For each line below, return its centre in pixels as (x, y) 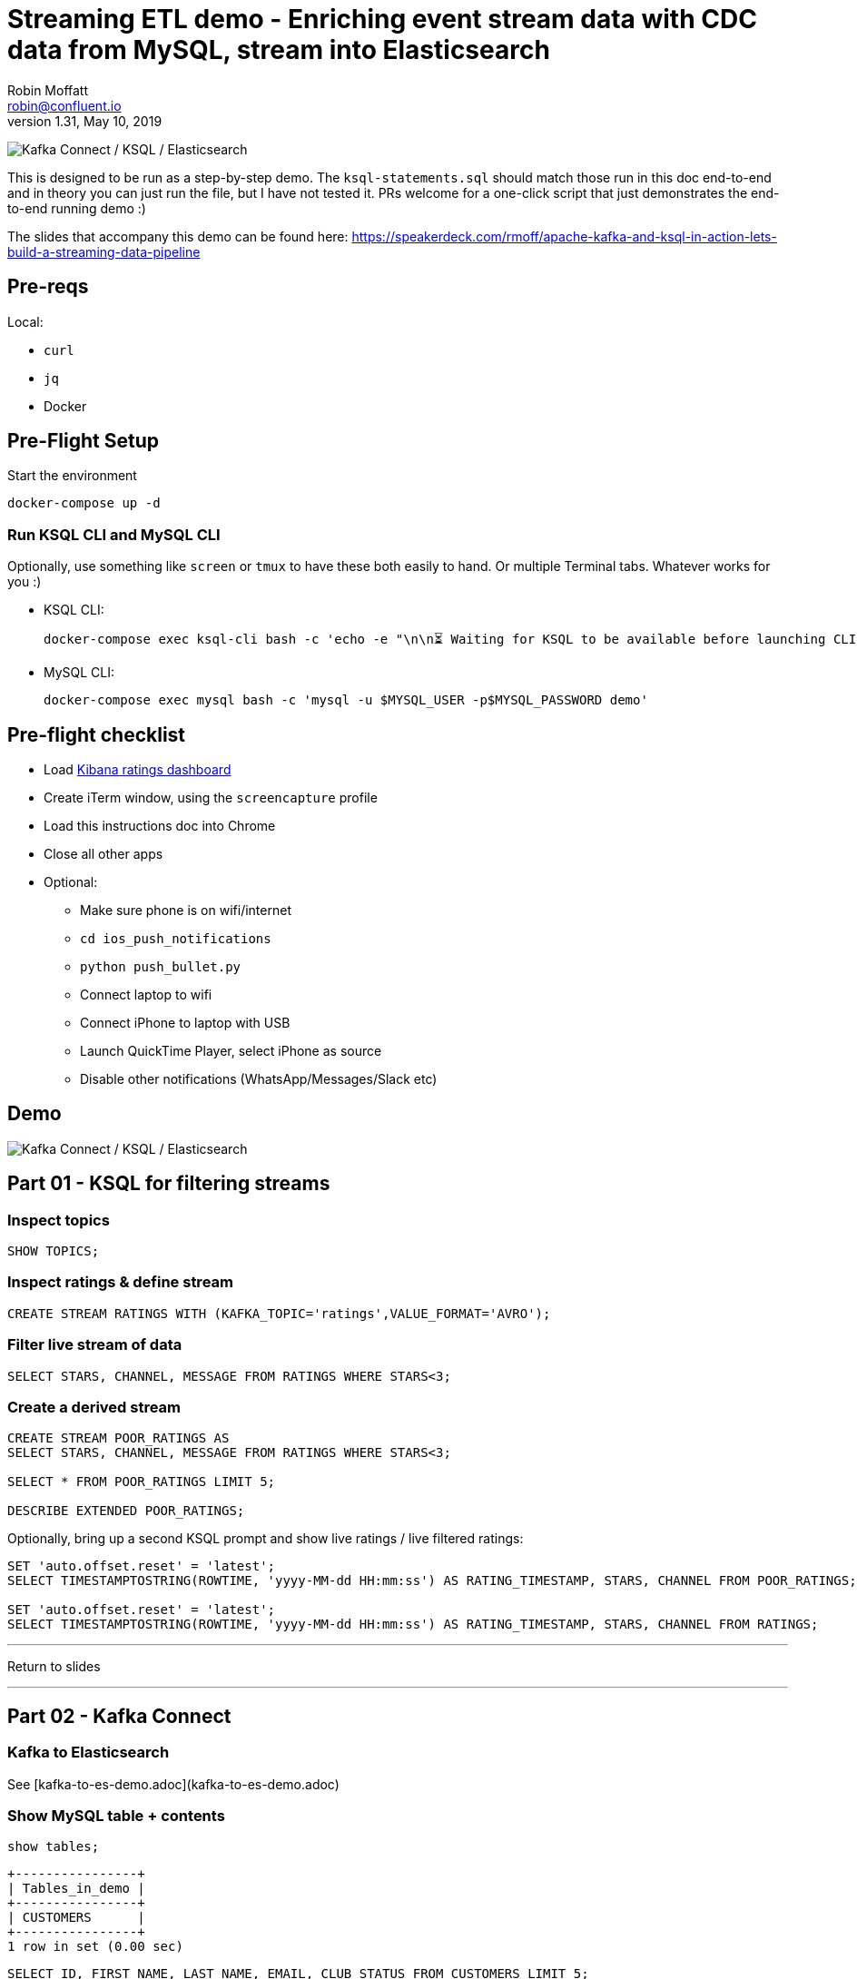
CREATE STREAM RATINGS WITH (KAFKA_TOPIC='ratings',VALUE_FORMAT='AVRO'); (279, 1313)
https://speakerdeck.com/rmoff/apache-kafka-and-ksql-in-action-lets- (564, 236)
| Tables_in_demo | (76, 1889)
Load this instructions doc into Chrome (160, 826)
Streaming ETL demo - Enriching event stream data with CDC (382, 19)
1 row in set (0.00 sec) (95, 1947)
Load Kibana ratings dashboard (138, 770)
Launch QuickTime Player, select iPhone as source (231, 1051)
